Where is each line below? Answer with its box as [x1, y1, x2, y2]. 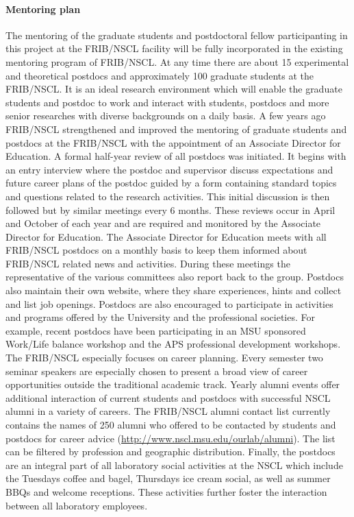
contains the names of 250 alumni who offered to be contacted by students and [5, 418, 336, 432]
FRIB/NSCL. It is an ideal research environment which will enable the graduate [5, 82, 342, 96]
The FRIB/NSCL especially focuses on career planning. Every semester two [5, 350, 323, 365]
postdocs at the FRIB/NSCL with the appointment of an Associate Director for [5, 135, 341, 149]
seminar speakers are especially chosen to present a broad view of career [5, 363, 308, 378]
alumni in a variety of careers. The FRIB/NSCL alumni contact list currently [5, 404, 331, 418]
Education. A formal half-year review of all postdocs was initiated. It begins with [5, 149, 346, 163]
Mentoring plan [5, 1, 81, 16]
